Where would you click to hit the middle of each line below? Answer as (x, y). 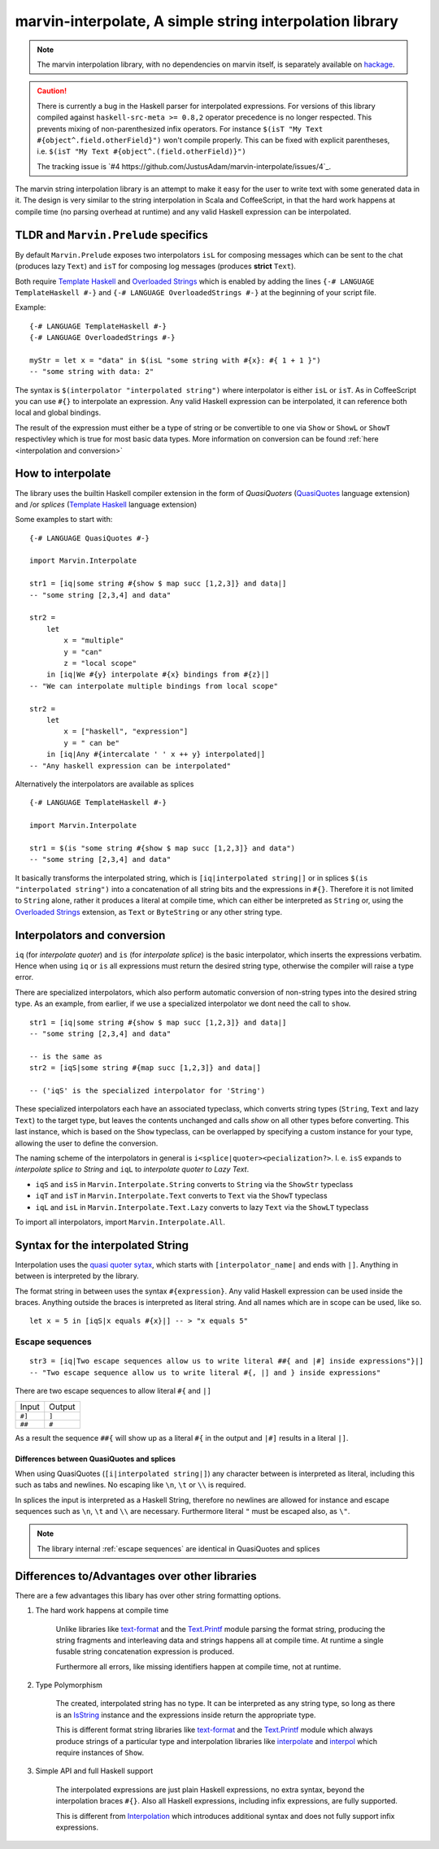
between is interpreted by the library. (77, 1276)
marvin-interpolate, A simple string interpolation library (206, 21)
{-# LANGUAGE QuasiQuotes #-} (90, 538)
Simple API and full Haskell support (94, 1771)
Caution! (52, 91)
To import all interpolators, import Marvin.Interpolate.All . (120, 1222)
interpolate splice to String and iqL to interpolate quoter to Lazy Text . (132, 1169)
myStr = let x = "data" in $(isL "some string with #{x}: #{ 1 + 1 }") (175, 360)
